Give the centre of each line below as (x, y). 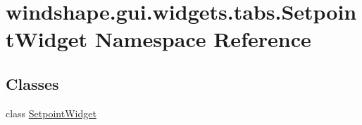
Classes (32, 83)
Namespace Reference (203, 39)
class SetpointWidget (51, 113)
